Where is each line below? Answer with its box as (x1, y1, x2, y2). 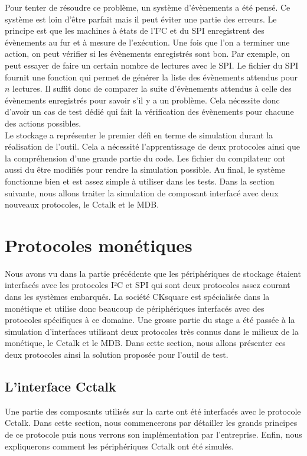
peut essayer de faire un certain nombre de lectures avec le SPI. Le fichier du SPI (5, 59, 299, 71)
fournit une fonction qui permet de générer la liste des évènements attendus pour (5, 70, 298, 83)
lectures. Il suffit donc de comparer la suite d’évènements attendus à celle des (12, 82, 292, 95)
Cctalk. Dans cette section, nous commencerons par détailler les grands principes (5, 416, 298, 429)
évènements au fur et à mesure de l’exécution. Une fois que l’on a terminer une (5, 35, 290, 48)
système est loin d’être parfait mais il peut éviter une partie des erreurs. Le (5, 12, 277, 25)
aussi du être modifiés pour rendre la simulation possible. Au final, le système (5, 163, 285, 176)
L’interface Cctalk (5, 377, 116, 395)
